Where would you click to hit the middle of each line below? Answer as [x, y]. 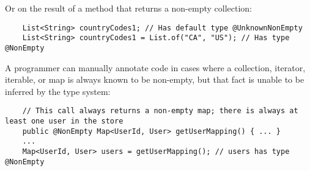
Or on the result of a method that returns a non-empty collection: [128, 8]
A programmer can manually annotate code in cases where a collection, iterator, [155, 67]
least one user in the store [64, 121]
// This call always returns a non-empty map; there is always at [160, 111]
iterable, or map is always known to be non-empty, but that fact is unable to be [155, 79]
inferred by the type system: [58, 91]
